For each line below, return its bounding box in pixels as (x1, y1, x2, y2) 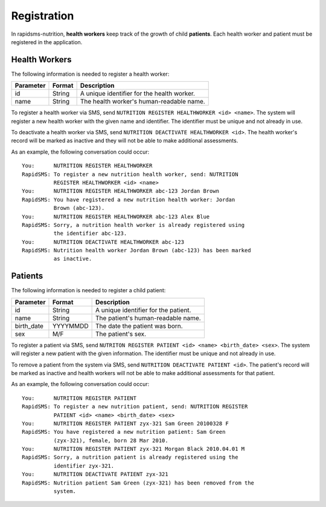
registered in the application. (11, 38, 83, 45)
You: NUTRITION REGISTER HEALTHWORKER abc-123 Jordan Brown (22, 188, 220, 195)
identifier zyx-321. (53, 462, 115, 469)
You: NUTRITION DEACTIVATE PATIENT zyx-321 (22, 471, 168, 478)
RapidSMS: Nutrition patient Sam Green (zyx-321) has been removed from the (22, 479, 255, 486)
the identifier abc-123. (53, 230, 127, 237)
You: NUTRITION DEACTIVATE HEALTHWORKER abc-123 (22, 238, 184, 245)
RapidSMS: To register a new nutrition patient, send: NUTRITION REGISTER (22, 403, 248, 410)
